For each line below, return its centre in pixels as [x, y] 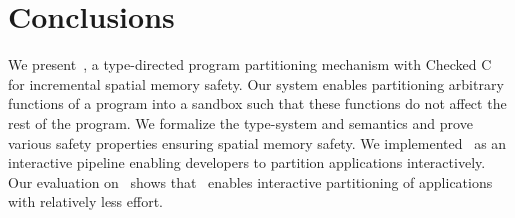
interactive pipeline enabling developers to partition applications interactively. [247, 162]
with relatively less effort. [85, 201]
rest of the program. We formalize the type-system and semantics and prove [240, 122]
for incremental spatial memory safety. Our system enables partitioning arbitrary [256, 83]
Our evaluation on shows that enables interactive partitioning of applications [250, 181]
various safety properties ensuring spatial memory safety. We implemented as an [257, 142]
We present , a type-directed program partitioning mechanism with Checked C [250, 64]
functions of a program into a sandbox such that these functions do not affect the [257, 103]
